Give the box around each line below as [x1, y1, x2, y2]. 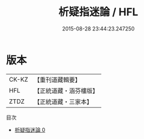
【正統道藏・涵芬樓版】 [33, 86, 98, 94]
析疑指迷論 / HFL [58, 5, 139, 19]
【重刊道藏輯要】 [33, 76, 81, 84]
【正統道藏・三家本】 [33, 97, 92, 106]
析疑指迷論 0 [14, 126, 46, 133]
